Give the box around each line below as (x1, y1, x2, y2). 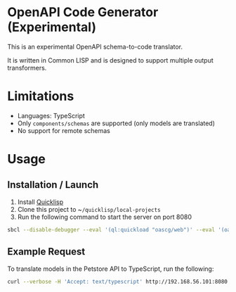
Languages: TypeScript (17, 111, 86, 120)
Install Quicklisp (17, 198, 64, 206)
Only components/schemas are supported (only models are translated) (17, 119, 216, 127)
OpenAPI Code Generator (7, 4, 159, 20)
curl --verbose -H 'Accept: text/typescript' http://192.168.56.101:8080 (7, 278, 228, 285)
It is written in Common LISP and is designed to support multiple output (7, 56, 214, 64)
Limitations (7, 89, 74, 104)
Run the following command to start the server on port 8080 (17, 212, 192, 221)
